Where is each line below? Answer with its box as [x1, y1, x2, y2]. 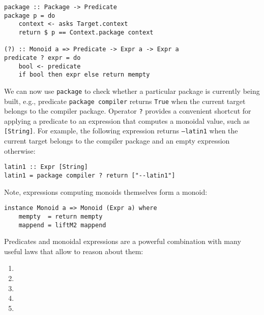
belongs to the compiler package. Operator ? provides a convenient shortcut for [4, 106, 251, 116]
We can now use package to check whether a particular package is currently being [4, 85, 260, 96]
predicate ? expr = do [4, 54, 81, 61]
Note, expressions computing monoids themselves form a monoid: [4, 186, 208, 197]
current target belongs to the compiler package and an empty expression [4, 135, 230, 146]
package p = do [4, 12, 55, 19]
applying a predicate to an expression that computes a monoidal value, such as [4, 115, 250, 126]
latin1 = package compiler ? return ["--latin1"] [4, 171, 175, 179]
